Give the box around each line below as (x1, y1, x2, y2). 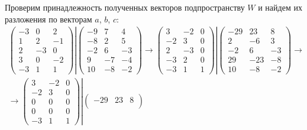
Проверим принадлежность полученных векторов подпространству (5, 1, 245, 13)
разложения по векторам (5, 12, 92, 25)
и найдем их (258, 1, 302, 13)
